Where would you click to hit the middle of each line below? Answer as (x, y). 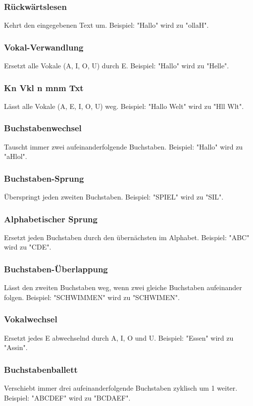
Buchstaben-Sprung (44, 178)
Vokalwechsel (31, 319)
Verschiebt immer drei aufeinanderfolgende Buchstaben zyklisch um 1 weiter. (121, 388)
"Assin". (16, 347)
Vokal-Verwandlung (44, 47)
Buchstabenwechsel (43, 128)
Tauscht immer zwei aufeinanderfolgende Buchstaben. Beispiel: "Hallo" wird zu (124, 146)
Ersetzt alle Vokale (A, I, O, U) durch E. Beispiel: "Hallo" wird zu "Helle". (117, 66)
